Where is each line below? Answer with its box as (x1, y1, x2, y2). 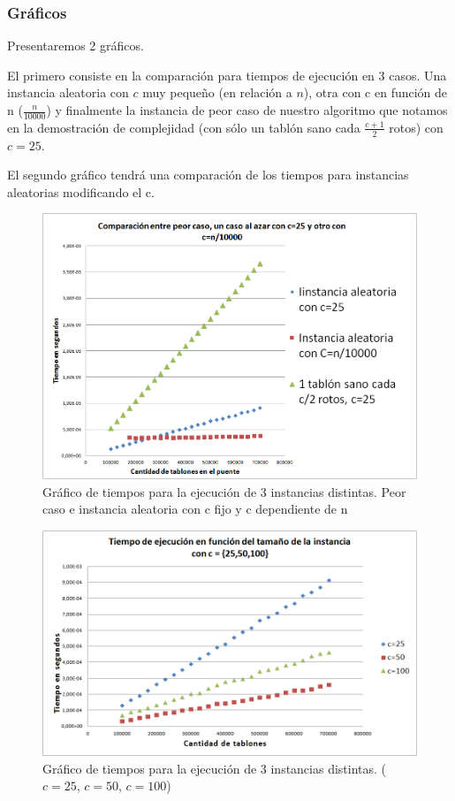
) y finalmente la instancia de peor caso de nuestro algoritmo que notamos (46, 101, 448, 118)
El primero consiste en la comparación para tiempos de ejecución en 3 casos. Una (7, 65, 447, 84)
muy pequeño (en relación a (142, 83, 292, 102)
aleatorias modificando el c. (7, 182, 155, 201)
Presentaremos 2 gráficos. (7, 36, 144, 55)
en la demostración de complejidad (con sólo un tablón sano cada (7, 118, 360, 136)
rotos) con (389, 118, 444, 136)
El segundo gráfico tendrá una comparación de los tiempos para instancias (7, 165, 409, 184)
